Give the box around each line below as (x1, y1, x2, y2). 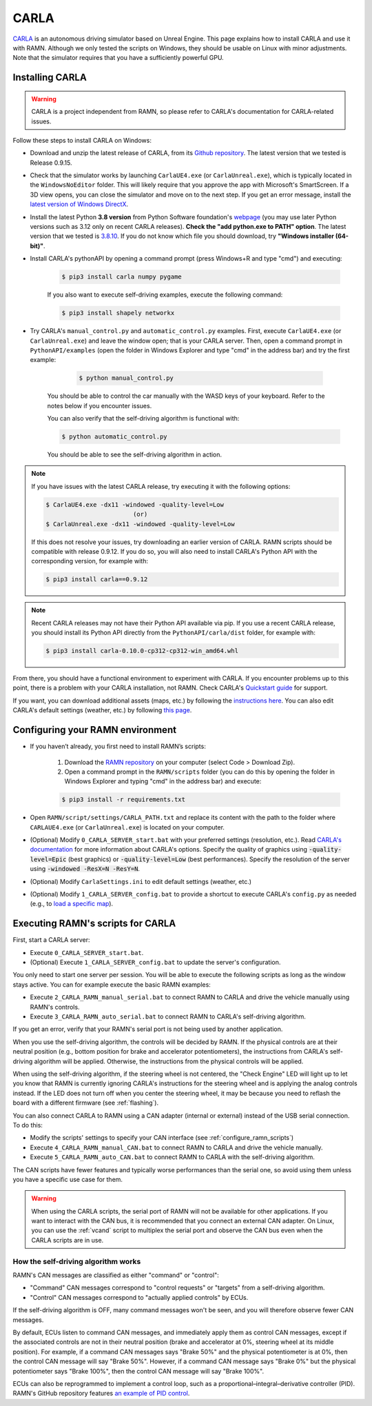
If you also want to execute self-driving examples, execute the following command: (47, 290, 283, 299)
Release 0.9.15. (30, 159, 72, 167)
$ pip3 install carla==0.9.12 (45, 576, 148, 583)
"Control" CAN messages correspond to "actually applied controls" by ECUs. (30, 1293, 249, 1301)
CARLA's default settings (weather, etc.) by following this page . (12, 706, 192, 714)
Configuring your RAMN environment (12, 724, 177, 736)
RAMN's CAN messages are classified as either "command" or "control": (12, 1271, 220, 1279)
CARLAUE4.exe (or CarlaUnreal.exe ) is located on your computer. (30, 823, 225, 831)
